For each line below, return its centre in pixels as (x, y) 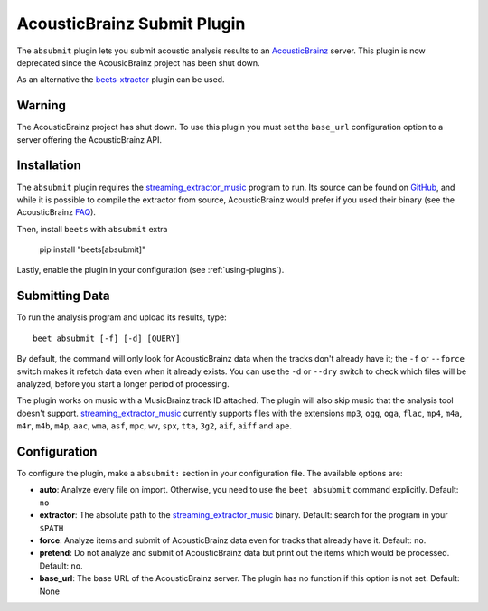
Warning (42, 105)
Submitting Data (63, 296)
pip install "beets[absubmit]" (93, 249)
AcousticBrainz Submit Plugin (131, 23)
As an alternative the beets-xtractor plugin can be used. (121, 80)
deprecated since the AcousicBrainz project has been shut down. (139, 62)
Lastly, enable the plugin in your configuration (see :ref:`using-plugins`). (150, 270)
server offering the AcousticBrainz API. (89, 139)
